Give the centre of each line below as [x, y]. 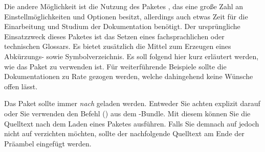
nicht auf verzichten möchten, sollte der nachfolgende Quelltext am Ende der [124, 133]
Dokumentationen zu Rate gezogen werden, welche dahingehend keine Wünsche [129, 76]
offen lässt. [21, 86]
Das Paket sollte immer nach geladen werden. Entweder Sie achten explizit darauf [132, 103]
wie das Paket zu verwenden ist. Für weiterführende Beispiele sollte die [115, 66]
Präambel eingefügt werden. [48, 143]
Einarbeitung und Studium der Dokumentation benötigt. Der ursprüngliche [122, 26]
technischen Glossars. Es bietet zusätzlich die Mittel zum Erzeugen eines [118, 46]
